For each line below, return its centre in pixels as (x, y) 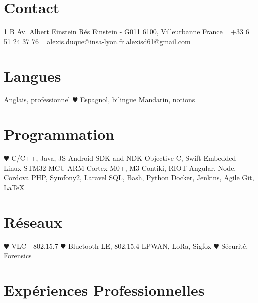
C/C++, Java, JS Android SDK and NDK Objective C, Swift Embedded (124, 158)
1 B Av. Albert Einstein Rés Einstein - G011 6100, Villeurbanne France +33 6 (127, 32)
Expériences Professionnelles (104, 290)
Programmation (59, 134)
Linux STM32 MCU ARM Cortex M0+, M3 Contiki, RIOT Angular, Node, (120, 168)
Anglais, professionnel (37, 100)
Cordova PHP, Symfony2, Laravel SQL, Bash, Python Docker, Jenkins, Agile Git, (129, 178)
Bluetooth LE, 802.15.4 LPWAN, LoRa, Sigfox (140, 246)
